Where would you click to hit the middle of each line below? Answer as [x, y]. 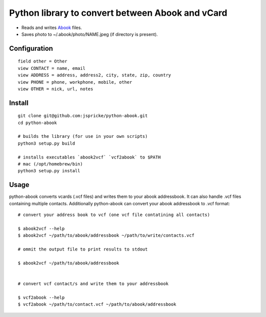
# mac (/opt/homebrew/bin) [50, 164]
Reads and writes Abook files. [52, 28]
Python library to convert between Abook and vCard [118, 13]
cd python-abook [37, 123]
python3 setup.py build [47, 143]
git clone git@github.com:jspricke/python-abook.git [83, 116]
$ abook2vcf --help [41, 228]
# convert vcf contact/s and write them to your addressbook [93, 284]
